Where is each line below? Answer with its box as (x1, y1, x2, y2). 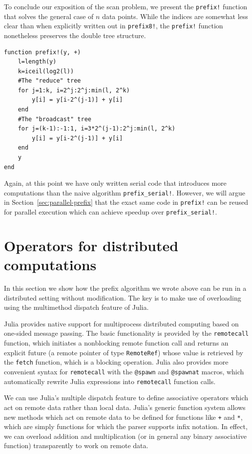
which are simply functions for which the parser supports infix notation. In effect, (4, 421, 248, 432)
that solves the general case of (4, 11, 94, 21)
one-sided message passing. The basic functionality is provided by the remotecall (4, 328, 249, 338)
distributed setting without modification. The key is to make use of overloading (4, 292, 241, 303)
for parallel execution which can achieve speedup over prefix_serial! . (4, 207, 217, 217)
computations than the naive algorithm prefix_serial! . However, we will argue (4, 187, 245, 197)
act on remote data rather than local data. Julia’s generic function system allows (4, 402, 246, 412)
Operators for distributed (4, 235, 179, 255)
